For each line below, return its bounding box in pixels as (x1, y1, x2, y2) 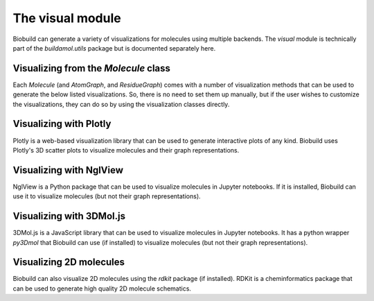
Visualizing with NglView (12, 164, 124, 176)
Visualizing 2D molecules (12, 257, 125, 268)
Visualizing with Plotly (12, 118, 112, 130)
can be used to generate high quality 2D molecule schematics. (12, 284, 192, 293)
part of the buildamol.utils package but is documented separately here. (12, 44, 216, 52)
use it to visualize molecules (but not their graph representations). (12, 192, 201, 200)
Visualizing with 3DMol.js (12, 210, 126, 222)
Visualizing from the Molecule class (12, 62, 171, 74)
